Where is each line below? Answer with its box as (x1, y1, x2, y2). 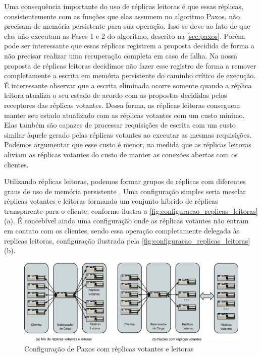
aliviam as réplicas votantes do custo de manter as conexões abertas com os (4, 149, 238, 159)
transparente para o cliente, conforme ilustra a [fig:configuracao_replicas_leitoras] (4, 205, 258, 216)
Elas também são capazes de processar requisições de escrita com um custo (4, 120, 236, 130)
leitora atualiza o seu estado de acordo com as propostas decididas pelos (4, 90, 227, 100)
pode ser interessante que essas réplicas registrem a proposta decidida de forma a (4, 40, 254, 51)
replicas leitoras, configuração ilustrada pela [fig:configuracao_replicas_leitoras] (4, 235, 250, 246)
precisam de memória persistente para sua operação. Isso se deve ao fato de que (4, 21, 250, 31)
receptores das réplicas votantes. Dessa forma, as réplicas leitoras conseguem (4, 99, 240, 110)
